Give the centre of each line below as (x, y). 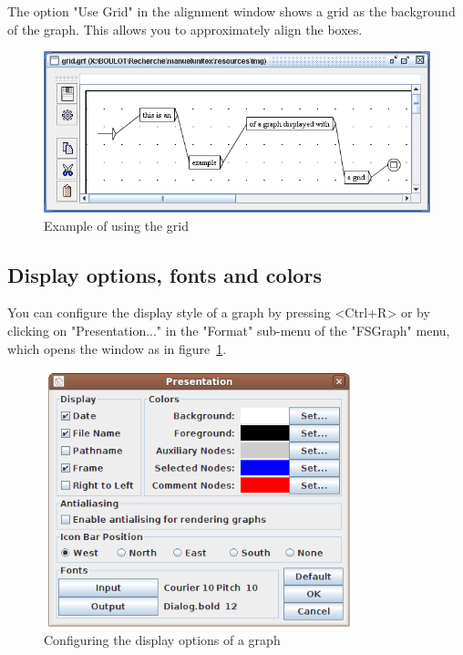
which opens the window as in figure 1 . (117, 348)
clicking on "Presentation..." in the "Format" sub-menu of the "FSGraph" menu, (229, 331)
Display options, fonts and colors (165, 274)
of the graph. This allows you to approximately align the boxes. (185, 29)
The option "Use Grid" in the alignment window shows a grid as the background (231, 11)
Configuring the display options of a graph (162, 640)
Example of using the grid (116, 225)
